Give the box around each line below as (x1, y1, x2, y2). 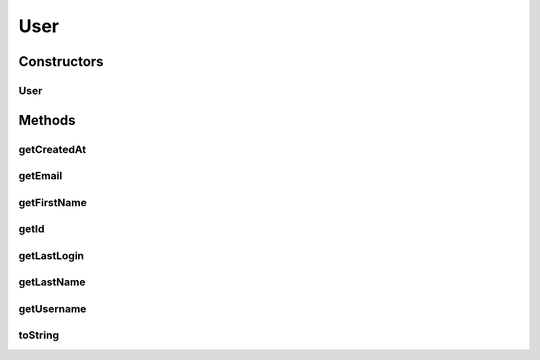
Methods (18, 111, 76, 129)
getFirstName (18, 195, 87, 209)
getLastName (18, 275, 86, 289)
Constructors (18, 53, 104, 70)
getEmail (18, 169, 63, 183)
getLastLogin (18, 248, 85, 262)
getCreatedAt (18, 142, 87, 156)
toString (18, 328, 60, 342)
